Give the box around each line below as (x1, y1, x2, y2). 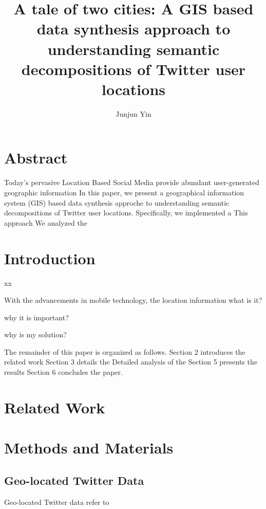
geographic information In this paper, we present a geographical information (4, 187, 244, 197)
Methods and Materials (4, 437, 174, 458)
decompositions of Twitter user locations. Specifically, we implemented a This (4, 207, 248, 218)
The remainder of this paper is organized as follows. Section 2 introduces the (4, 346, 245, 357)
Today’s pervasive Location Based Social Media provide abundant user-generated (4, 177, 259, 188)
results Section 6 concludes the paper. (4, 367, 123, 377)
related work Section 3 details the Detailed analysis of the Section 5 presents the (4, 356, 257, 367)
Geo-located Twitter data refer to (4, 496, 109, 507)
